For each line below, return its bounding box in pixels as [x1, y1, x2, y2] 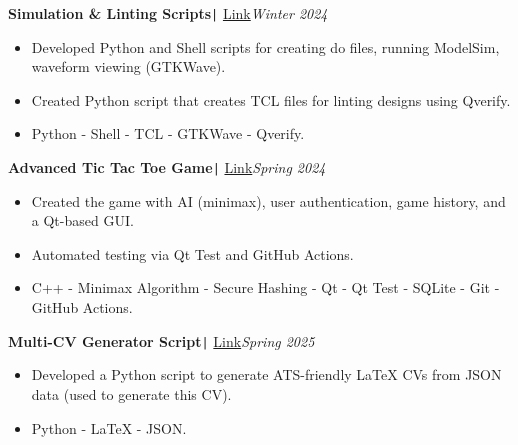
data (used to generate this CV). [31, 383, 232, 404]
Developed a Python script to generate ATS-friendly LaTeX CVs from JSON [31, 364, 502, 385]
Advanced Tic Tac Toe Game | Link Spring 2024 [8, 157, 326, 178]
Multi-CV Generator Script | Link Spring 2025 [8, 330, 315, 351]
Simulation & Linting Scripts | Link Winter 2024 [8, 3, 328, 23]
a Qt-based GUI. [31, 210, 134, 231]
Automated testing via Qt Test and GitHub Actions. [31, 243, 354, 264]
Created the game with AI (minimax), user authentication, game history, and [31, 190, 506, 211]
